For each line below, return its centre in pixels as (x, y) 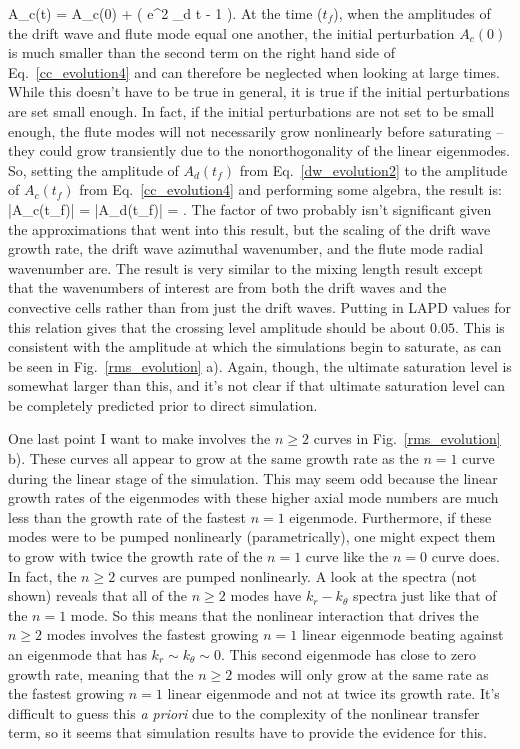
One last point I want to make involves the (139, 438)
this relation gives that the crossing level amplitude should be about (217, 326)
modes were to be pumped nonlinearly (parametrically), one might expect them (252, 536)
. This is (479, 326)
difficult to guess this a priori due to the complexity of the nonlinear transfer (244, 712)
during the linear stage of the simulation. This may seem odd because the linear (253, 477)
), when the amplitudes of (412, 13)
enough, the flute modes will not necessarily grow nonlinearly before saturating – (256, 130)
